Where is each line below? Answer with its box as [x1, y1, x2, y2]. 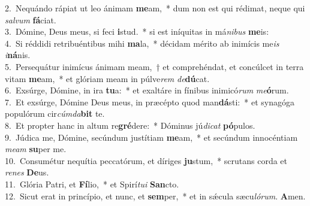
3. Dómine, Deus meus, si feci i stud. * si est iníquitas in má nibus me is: [5, 25, 269, 38]
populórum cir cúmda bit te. [5, 107, 105, 120]
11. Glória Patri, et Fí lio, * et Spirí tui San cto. [5, 177, 179, 190]
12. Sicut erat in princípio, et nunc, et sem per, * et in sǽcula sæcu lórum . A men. [5, 189, 306, 202]
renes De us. [5, 166, 49, 178]
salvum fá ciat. [5, 13, 56, 26]
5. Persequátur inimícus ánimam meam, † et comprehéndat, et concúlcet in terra [5, 60, 304, 72]
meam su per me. [5, 143, 67, 155]
